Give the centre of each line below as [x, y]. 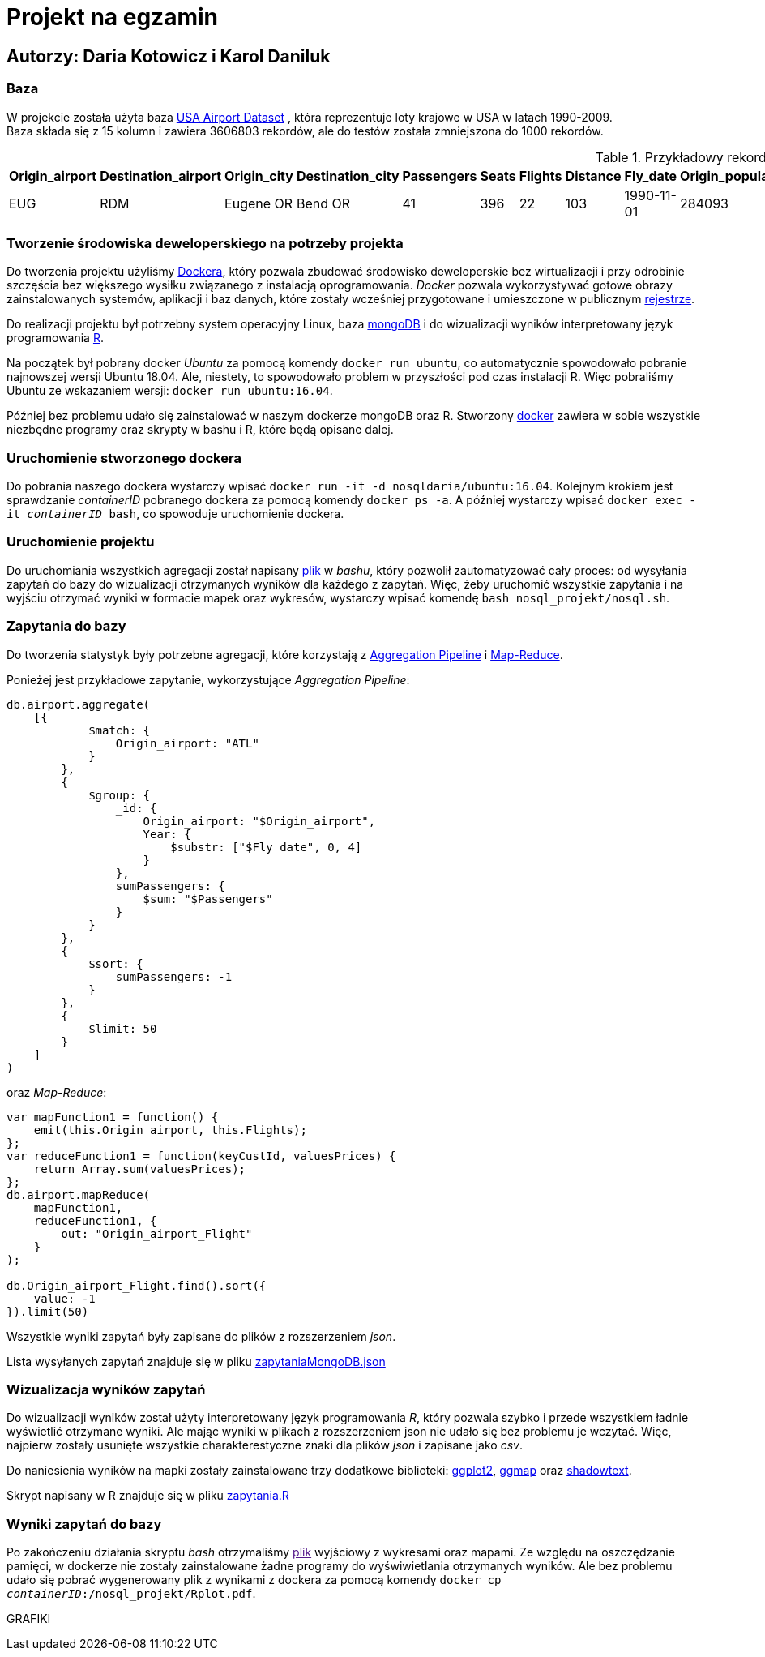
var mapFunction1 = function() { [113, 1117]
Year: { [167, 834]
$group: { [120, 795]
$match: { [120, 730]
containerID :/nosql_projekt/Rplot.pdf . [131, 1594]
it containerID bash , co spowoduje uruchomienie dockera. [175, 514]
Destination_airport [161, 176]
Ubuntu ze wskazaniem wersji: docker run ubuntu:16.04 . [170, 391]
